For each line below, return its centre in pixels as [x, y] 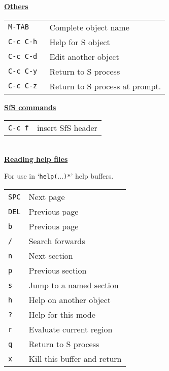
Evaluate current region [71, 329]
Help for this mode [62, 315]
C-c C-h [23, 42]
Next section [51, 256]
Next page [47, 197]
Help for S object [80, 42]
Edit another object [84, 56]
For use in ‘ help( [31, 176]
